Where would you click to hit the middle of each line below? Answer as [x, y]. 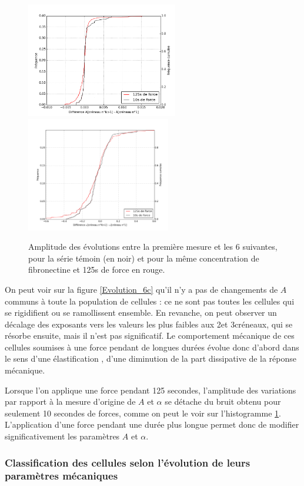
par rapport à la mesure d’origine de [70, 401]
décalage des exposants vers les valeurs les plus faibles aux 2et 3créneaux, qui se [149, 324]
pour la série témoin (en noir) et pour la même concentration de [144, 258]
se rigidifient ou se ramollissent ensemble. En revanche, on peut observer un [141, 313]
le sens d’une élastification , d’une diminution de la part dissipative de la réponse [151, 358]
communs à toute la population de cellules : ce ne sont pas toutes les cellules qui [150, 301]
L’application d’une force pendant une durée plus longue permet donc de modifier [152, 424]
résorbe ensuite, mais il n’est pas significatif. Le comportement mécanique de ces [150, 335]
